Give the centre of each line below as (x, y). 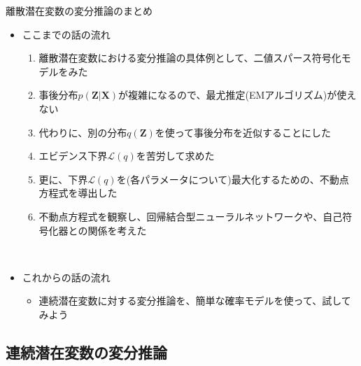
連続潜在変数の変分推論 (86, 352)
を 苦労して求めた (175, 156)
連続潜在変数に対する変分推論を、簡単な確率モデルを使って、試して (195, 301)
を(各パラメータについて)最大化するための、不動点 (233, 179)
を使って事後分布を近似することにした (243, 132)
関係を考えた (117, 230)
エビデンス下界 (73, 156)
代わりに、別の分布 (83, 132)
